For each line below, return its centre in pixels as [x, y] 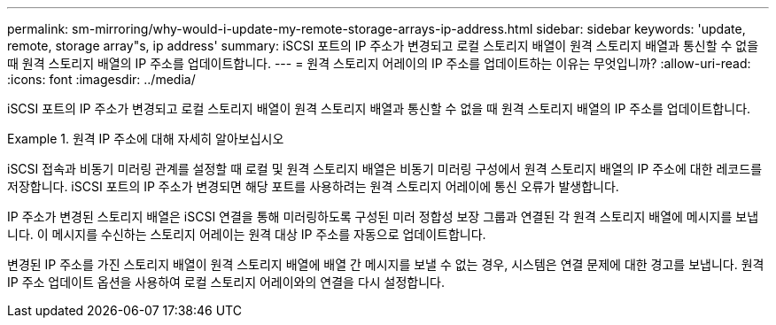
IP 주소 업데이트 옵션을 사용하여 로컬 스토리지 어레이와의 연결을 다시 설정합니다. [226, 282]
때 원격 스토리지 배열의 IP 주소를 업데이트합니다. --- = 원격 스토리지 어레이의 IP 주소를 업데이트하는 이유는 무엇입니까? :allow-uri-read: [379, 63]
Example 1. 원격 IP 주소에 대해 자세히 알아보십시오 [146, 139]
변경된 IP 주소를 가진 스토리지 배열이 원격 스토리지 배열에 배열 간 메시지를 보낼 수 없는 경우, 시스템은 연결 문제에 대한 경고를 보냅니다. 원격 [386, 264]
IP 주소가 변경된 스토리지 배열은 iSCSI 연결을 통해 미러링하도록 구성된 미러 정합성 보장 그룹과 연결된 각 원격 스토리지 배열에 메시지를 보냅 [383, 217]
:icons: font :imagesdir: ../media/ [101, 79]
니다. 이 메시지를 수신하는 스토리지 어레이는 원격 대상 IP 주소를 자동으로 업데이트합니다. [247, 234]
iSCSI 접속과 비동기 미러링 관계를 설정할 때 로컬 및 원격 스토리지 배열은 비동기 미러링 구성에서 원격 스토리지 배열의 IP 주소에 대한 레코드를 [385, 169]
